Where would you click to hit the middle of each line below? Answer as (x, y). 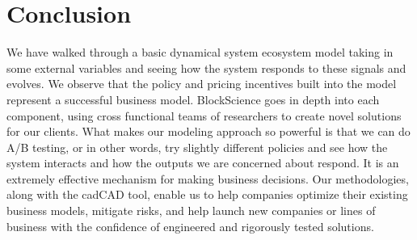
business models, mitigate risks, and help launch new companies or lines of (191, 211)
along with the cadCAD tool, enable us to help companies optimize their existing (207, 194)
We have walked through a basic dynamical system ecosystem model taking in (200, 52)
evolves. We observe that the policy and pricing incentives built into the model (202, 84)
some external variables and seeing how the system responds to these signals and (206, 67)
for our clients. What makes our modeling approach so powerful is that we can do (208, 131)
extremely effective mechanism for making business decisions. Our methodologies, (208, 178)
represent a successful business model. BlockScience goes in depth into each (193, 99)
